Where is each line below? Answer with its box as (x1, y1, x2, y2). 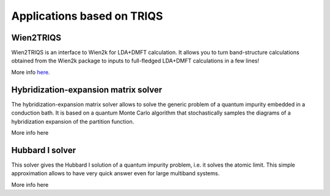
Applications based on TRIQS (11, 9, 163, 23)
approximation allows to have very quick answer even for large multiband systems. (11, 170, 220, 177)
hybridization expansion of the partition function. (11, 118, 134, 125)
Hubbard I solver (11, 145, 76, 156)
